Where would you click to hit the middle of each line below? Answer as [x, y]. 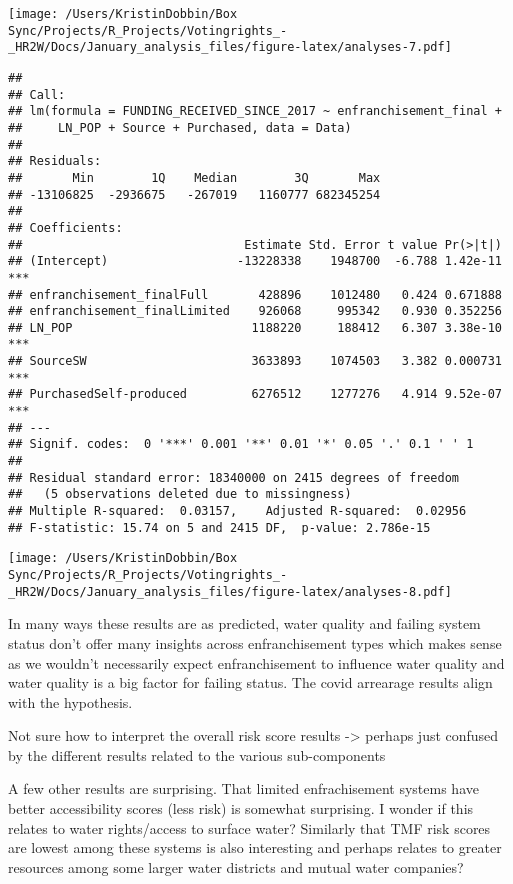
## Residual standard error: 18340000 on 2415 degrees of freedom [234, 477]
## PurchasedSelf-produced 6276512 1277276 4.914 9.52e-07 [255, 394]
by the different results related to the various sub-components [197, 754]
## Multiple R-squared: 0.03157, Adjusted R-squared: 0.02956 [237, 511]
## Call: [37, 94]
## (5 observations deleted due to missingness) [180, 494]
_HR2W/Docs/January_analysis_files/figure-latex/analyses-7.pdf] [230, 47]
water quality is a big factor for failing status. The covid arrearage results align [250, 682]
